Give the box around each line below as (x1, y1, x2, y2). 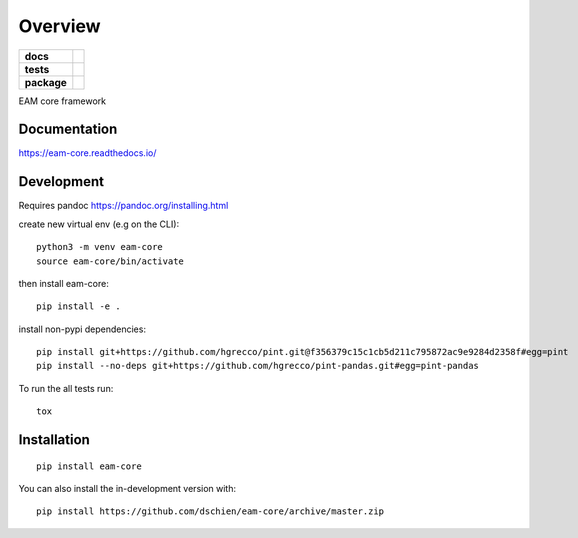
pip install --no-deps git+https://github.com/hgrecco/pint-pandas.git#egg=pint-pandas (36, 360, 480, 372)
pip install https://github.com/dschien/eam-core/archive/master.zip (36, 506, 385, 517)
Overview (18, 15, 101, 37)
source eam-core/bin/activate (36, 255, 185, 267)
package (24, 75, 67, 89)
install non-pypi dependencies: (18, 323, 147, 335)
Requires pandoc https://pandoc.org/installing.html (18, 200, 229, 212)
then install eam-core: (18, 277, 109, 289)
